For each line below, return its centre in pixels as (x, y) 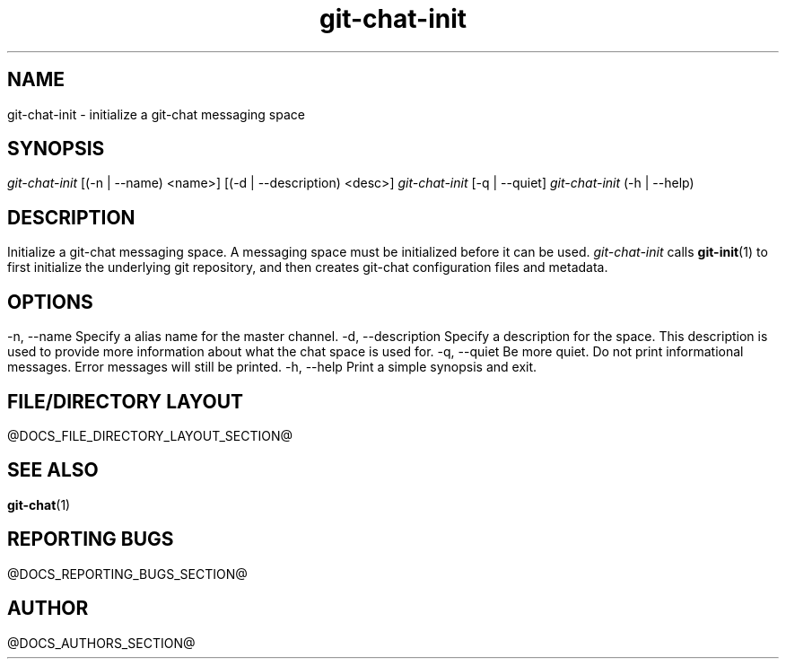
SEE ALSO (53, 470)
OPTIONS (50, 302)
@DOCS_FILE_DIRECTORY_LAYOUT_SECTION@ (150, 435)
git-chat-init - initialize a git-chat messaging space (156, 114)
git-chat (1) (39, 504)
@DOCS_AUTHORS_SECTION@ (101, 643)
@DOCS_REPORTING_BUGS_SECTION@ (127, 574)
